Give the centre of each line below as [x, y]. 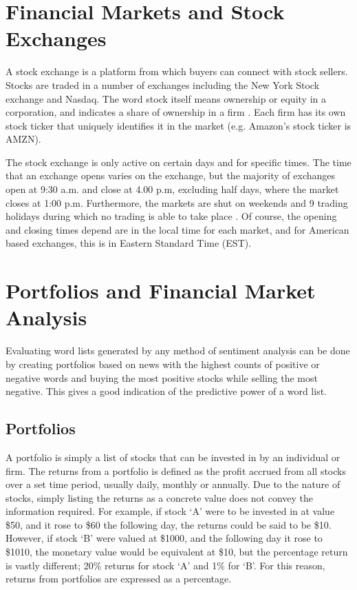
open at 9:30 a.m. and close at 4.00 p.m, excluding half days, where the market [172, 189]
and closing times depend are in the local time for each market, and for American [177, 229]
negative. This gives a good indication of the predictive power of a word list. [166, 391]
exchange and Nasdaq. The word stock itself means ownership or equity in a [166, 98]
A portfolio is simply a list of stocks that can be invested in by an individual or [173, 457]
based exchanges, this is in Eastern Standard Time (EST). [129, 243]
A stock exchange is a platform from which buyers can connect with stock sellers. [177, 71]
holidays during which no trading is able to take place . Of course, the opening [171, 216]
